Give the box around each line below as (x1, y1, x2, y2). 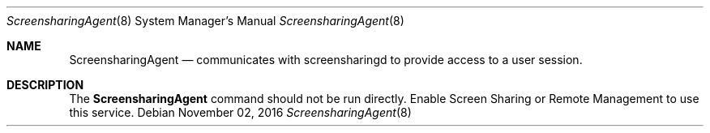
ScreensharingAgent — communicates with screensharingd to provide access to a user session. (69, 53, 583, 66)
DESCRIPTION (6, 78, 84, 92)
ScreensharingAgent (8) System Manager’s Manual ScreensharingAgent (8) (6, 14, 404, 28)
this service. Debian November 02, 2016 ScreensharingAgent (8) (69, 105, 412, 119)
